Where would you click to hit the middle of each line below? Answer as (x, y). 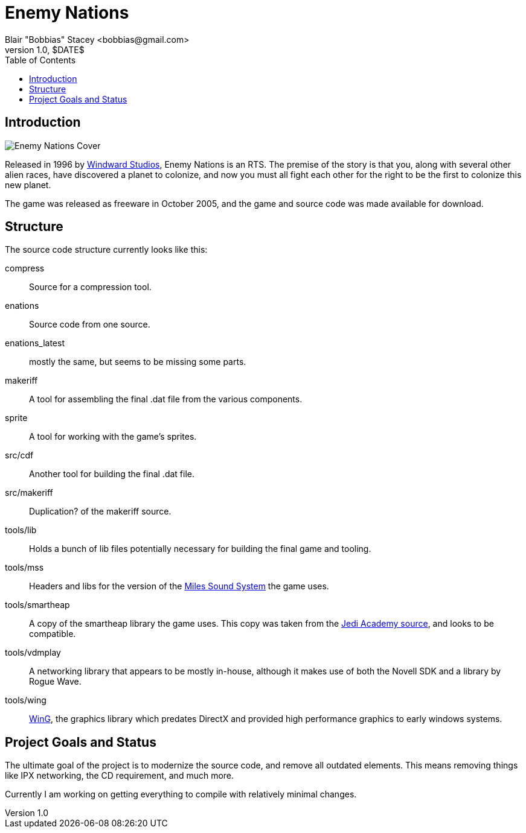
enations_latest (35, 343)
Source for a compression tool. (90, 287)
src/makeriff (29, 493)
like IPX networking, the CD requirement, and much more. (120, 776)
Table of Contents (40, 60)
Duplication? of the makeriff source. (100, 512)
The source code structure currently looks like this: (106, 250)
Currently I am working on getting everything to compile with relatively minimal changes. (181, 794)
